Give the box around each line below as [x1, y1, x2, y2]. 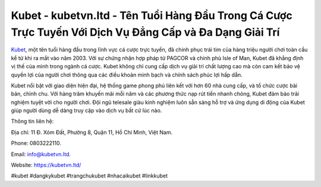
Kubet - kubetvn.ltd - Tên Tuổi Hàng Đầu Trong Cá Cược [11, 9, 292, 22]
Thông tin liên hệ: [11, 118, 54, 125]
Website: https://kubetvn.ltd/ [11, 161, 81, 169]
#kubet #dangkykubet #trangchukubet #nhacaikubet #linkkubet [11, 172, 168, 179]
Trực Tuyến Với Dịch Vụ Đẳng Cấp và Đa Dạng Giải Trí [11, 26, 280, 39]
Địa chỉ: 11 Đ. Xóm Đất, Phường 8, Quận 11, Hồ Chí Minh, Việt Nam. [11, 128, 173, 136]
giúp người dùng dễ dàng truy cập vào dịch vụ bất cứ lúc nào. [11, 107, 162, 114]
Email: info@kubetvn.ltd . [11, 150, 71, 157]
